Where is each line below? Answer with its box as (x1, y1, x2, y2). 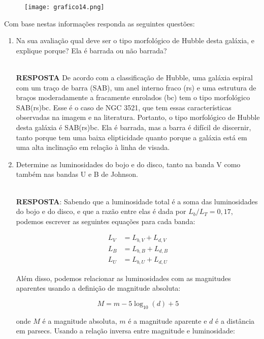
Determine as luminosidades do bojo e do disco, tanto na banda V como (16, 159, 241, 169)
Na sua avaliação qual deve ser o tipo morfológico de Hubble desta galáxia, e (16, 35, 255, 46)
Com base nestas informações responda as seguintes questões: (4, 18, 195, 28)
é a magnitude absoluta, (42, 315, 117, 326)
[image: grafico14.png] (24, 4, 105, 11)
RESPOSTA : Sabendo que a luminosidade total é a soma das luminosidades (16, 196, 258, 206)
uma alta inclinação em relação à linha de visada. (16, 142, 170, 152)
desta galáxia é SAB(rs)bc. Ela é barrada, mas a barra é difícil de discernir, (16, 122, 251, 132)
